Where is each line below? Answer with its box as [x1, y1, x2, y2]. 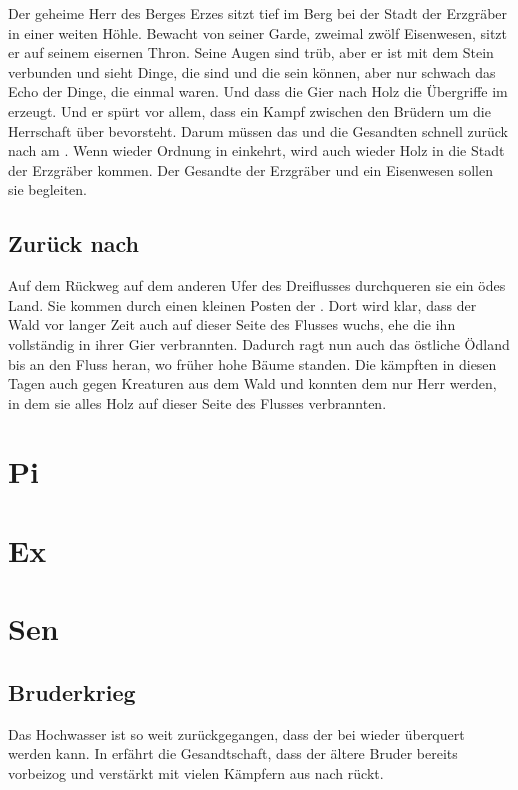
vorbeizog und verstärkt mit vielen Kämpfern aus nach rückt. [8, 762, 384, 783]
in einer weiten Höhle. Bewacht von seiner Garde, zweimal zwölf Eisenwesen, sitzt [8, 22, 507, 43]
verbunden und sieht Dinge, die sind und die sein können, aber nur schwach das [8, 61, 496, 82]
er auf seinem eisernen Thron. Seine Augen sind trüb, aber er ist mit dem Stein [8, 42, 494, 63]
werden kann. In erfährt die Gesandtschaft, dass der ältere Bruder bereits [8, 743, 458, 764]
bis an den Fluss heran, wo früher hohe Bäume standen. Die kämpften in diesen [8, 353, 497, 374]
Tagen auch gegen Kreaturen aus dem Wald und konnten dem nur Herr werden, [8, 373, 497, 394]
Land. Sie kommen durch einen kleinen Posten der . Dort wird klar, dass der [8, 294, 477, 315]
